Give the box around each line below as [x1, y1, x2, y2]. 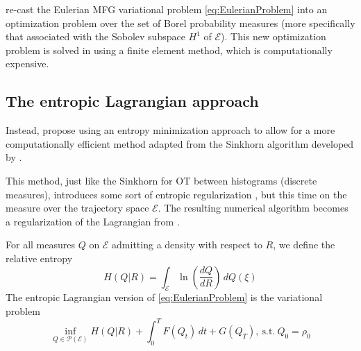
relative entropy [6, 250, 73, 265]
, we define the [273, 237, 335, 252]
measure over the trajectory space [6, 200, 149, 215]
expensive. [6, 56, 49, 71]
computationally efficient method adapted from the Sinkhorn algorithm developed [6, 136, 354, 151]
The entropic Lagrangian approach [6, 90, 259, 112]
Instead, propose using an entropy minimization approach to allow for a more [6, 123, 335, 137]
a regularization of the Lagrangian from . [6, 214, 180, 228]
